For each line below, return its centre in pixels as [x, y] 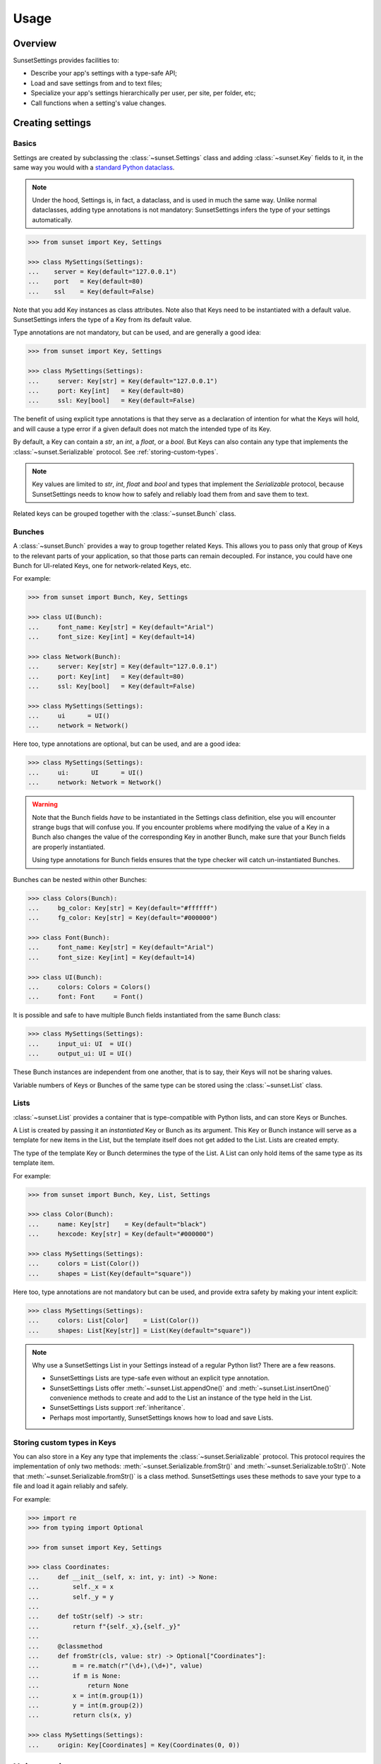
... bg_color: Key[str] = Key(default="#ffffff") [123, 908]
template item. [34, 1163]
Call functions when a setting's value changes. [98, 103]
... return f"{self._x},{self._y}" [104, 1626]
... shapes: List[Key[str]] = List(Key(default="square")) [140, 1330]
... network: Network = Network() [95, 783]
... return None [78, 1686]
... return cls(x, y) [80, 1715]
